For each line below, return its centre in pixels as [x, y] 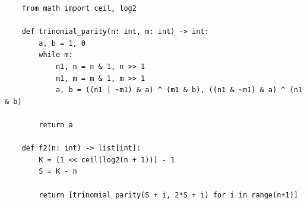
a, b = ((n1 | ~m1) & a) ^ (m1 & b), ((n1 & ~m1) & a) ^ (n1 [179, 90]
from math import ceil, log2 [79, 8]
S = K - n [58, 172]
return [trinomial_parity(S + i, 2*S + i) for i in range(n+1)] [168, 195]
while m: [56, 55]
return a [56, 125]
